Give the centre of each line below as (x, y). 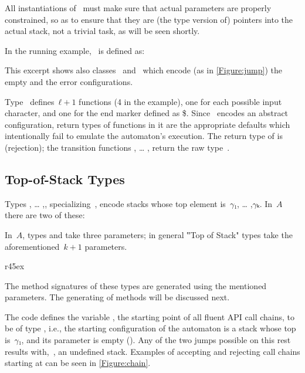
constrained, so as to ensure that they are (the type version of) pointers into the (149, 19)
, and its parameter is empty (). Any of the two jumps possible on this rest (156, 340)
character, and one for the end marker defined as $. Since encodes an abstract (147, 113)
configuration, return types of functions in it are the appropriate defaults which (148, 124)
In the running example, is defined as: (75, 50)
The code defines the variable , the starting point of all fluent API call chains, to (150, 316)
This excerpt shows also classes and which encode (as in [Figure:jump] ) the (143, 70)
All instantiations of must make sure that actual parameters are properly (138, 8)
